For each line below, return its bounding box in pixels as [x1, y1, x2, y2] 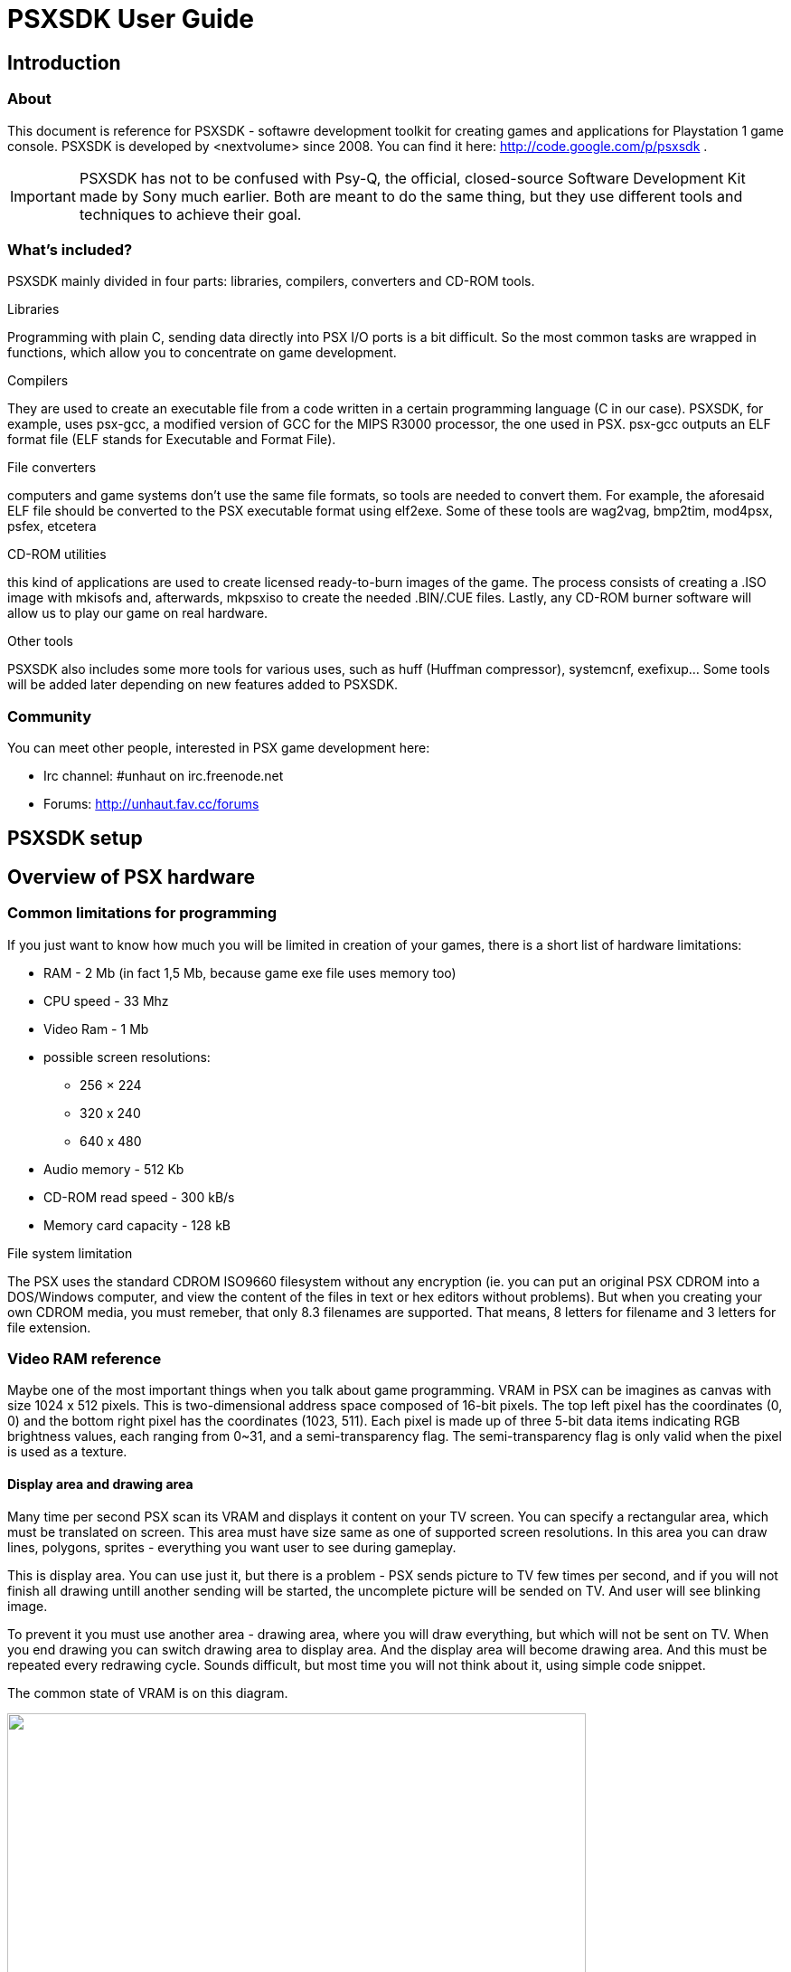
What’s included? [7, 240, 133, 259]
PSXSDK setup [7, 827, 143, 850]
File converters [7, 460, 97, 476]
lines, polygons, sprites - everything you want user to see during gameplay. [7, 1539, 457, 1555]
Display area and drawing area [7, 1476, 193, 1493]
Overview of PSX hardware [7, 865, 255, 888]
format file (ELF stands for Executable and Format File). [7, 431, 336, 448]
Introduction [7, 51, 121, 74]
